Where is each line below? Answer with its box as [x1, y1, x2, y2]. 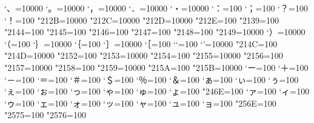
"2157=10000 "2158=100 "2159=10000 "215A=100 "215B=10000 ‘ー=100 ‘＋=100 [4, 61, 309, 73]
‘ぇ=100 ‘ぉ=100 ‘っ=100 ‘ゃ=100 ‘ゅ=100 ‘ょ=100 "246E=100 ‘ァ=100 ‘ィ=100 [4, 85, 310, 98]
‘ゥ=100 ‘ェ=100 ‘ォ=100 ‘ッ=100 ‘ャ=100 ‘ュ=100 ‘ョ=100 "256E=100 [4, 96, 276, 109]
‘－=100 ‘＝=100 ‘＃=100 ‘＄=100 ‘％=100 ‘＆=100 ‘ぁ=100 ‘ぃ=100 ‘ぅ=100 [4, 73, 299, 85]
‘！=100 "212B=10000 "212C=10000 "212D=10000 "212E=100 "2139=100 [4, 13, 279, 26]
